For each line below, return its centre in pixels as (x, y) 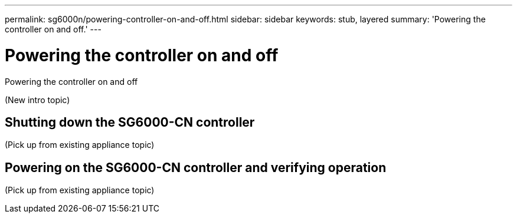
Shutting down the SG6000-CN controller (130, 122)
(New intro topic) (37, 100)
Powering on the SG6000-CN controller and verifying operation (196, 167)
